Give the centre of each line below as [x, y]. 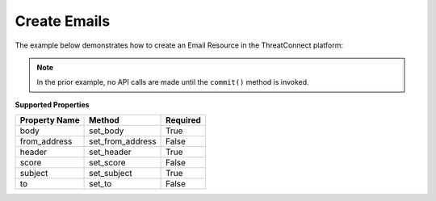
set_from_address [123, 141]
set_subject [111, 174]
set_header [111, 152]
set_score [107, 163]
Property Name [50, 120]
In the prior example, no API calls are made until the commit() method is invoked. [173, 82]
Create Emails [63, 21]
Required [184, 120]
